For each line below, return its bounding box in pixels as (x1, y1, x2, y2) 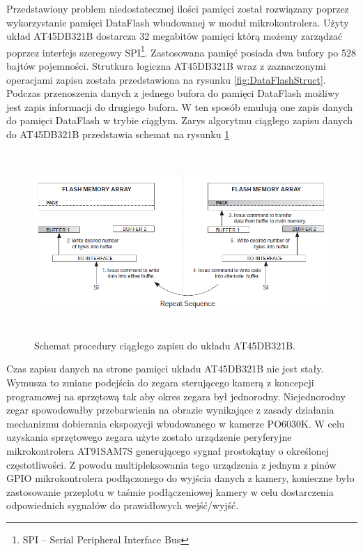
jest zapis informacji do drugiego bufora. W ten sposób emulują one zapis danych (6, 99, 353, 114)
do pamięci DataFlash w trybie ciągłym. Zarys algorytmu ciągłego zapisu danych (6, 113, 353, 128)
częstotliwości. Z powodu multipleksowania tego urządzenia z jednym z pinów (6, 457, 337, 471)
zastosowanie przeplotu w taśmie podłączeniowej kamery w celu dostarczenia (6, 484, 334, 499)
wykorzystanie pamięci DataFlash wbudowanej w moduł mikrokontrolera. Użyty (6, 15, 349, 29)
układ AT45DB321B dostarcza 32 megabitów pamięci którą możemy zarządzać (6, 29, 343, 43)
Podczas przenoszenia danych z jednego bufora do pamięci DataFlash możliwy (6, 86, 340, 100)
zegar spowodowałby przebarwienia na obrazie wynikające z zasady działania (6, 402, 334, 417)
